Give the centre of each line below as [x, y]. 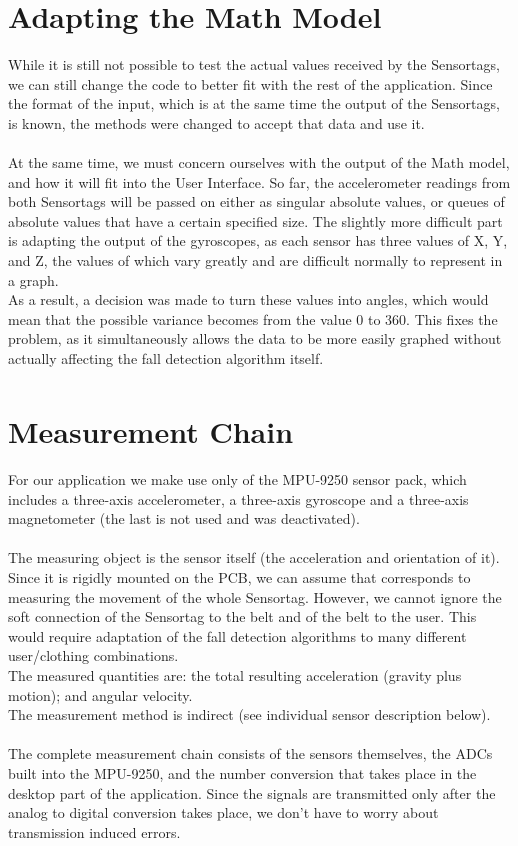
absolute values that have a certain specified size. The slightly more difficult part [255, 220]
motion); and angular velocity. [100, 694]
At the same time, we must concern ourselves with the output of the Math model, [259, 162]
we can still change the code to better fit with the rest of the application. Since [250, 83]
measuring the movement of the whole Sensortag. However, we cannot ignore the [255, 596]
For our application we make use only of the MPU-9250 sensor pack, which [237, 479]
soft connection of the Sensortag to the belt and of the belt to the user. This [242, 616]
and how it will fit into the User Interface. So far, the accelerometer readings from [259, 181]
